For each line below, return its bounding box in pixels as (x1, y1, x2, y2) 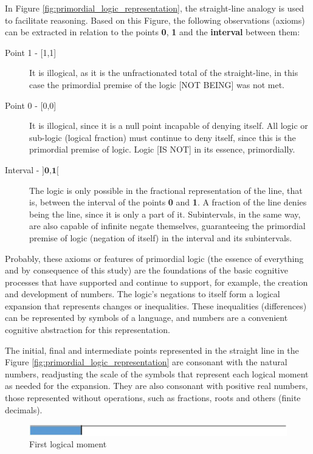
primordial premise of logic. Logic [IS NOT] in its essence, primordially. (29, 143, 295, 156)
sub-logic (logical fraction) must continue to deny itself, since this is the (29, 131, 296, 143)
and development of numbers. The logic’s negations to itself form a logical (5, 287, 280, 300)
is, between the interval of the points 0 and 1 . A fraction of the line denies (29, 196, 307, 208)
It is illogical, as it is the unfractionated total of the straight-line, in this (29, 66, 298, 79)
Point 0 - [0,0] (5, 98, 57, 111)
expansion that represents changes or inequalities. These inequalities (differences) (5, 299, 307, 312)
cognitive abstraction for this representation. (5, 323, 170, 336)
